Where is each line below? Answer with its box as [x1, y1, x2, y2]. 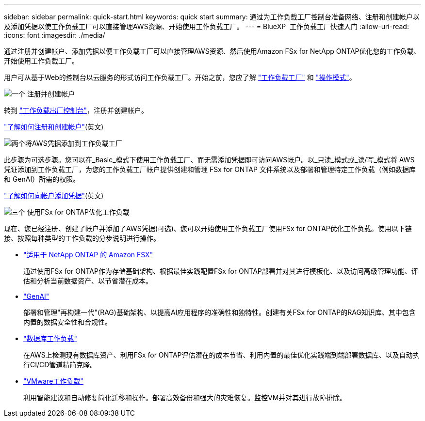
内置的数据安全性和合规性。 [23, 318, 112, 326]
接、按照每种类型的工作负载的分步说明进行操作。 [4, 234, 160, 242]
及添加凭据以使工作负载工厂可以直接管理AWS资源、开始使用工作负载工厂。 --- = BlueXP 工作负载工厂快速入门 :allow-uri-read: [4, 22, 409, 31]
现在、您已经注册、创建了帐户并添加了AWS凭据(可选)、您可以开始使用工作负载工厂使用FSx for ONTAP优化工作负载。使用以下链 [4, 224, 412, 233]
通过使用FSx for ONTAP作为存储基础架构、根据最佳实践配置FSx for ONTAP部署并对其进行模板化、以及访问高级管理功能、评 [23, 267, 418, 275]
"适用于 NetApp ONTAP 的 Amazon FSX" [23, 250, 153, 259]
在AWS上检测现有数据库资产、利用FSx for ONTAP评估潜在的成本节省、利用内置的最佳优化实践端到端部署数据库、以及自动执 [23, 351, 420, 359]
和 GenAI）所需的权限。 [4, 175, 80, 183]
